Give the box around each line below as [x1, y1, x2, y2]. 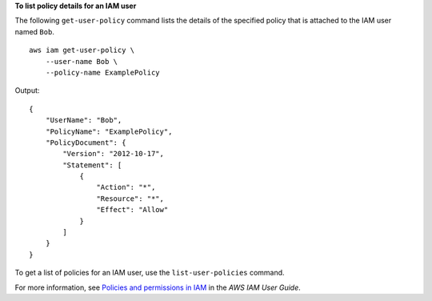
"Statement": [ [62, 160, 122, 170]
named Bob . [14, 26, 55, 36]
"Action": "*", [96, 183, 156, 192]
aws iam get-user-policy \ [29, 46, 135, 55]
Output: [14, 86, 40, 95]
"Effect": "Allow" [96, 205, 169, 215]
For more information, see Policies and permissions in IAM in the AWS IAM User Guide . [14, 283, 302, 292]
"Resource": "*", [96, 194, 164, 203]
